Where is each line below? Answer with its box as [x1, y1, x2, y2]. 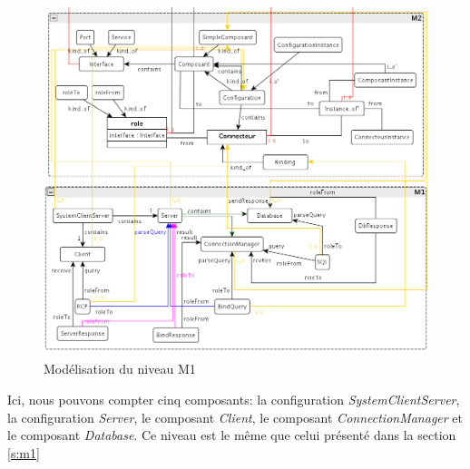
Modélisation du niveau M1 [44, 359, 196, 378]
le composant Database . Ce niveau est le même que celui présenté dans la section [7, 425, 456, 445]
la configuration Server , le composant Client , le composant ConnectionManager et [7, 407, 464, 426]
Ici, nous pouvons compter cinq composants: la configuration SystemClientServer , [7, 390, 460, 409]
